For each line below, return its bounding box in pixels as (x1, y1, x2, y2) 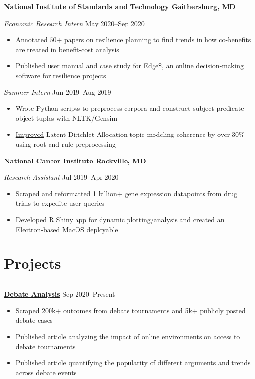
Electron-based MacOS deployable (15, 224, 118, 234)
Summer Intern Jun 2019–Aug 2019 (4, 86, 111, 97)
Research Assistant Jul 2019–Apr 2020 (4, 172, 119, 182)
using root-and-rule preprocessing (15, 138, 116, 149)
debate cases (15, 315, 53, 325)
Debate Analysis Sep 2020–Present (4, 289, 115, 299)
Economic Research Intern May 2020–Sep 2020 (4, 18, 145, 28)
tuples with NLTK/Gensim (36, 112, 118, 123)
